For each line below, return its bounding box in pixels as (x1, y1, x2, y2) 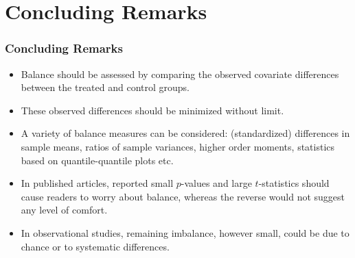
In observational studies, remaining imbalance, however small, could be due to (21, 225, 350, 240)
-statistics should (258, 176, 330, 190)
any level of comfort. (21, 203, 108, 217)
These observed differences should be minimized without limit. (21, 103, 284, 117)
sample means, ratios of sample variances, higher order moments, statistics (21, 139, 335, 153)
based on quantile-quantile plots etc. (21, 153, 174, 167)
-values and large (181, 176, 252, 190)
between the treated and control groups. (21, 80, 190, 94)
